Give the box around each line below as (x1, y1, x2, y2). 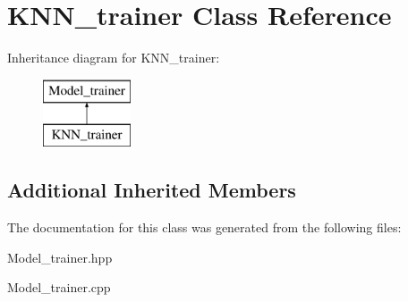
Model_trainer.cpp (7, 278, 111, 297)
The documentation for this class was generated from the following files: (7, 218, 402, 237)
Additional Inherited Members (7, 176, 296, 204)
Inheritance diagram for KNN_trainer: (7, 48, 220, 67)
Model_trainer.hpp (7, 247, 113, 266)
